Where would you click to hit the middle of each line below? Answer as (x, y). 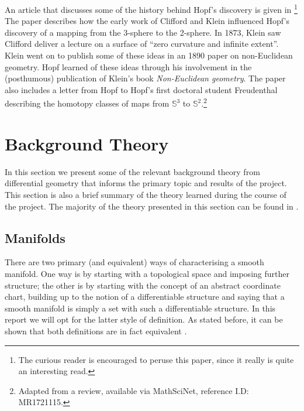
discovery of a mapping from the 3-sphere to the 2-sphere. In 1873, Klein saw (143, 32)
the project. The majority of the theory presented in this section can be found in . (152, 206)
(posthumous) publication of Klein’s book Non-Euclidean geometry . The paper (145, 78)
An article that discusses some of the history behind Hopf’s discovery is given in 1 (151, 8)
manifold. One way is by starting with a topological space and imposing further (147, 273)
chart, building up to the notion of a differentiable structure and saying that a (145, 297)
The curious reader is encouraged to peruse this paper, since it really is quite (156, 359)
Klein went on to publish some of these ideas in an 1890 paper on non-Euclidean (149, 55)
